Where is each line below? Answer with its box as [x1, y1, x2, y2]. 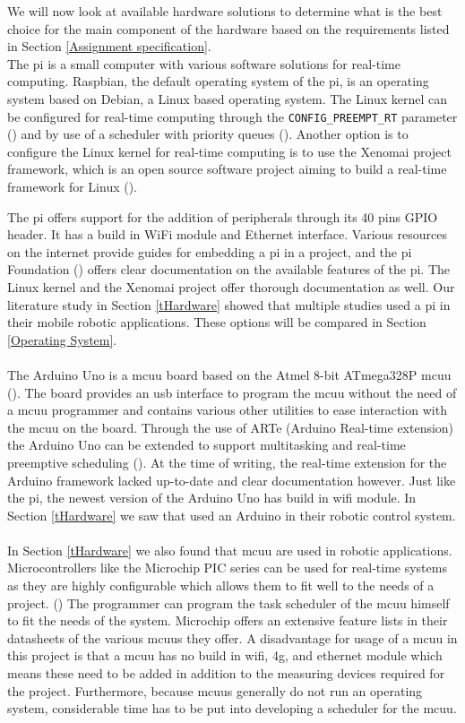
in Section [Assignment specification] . [7, 37, 211, 56]
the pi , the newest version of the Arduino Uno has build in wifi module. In [7, 488, 417, 507]
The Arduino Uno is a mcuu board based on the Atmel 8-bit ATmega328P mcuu [7, 365, 452, 383]
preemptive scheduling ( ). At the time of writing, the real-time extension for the [7, 452, 447, 471]
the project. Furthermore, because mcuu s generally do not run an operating [7, 681, 423, 700]
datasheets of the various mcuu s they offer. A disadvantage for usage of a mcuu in [7, 628, 458, 647]
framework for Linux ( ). [7, 177, 138, 195]
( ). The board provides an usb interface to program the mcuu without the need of [7, 383, 457, 401]
